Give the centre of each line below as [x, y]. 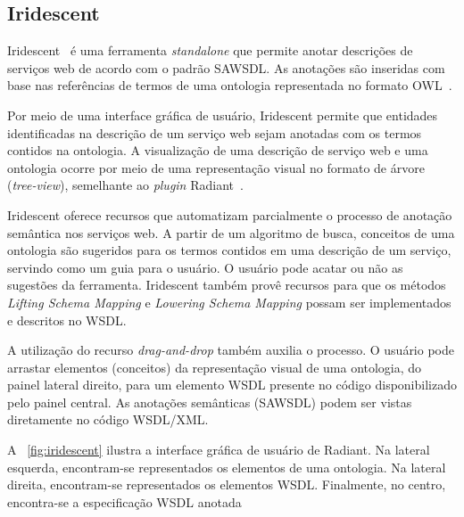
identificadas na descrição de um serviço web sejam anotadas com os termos [215, 132]
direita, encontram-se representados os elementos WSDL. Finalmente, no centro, [227, 484]
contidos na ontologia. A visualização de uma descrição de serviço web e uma [218, 150]
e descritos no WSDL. [67, 320]
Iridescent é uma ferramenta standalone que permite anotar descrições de [210, 50]
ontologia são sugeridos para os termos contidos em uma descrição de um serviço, [229, 250]
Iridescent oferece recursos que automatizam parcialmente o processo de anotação [230, 214]
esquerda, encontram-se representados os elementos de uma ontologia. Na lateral [227, 467]
